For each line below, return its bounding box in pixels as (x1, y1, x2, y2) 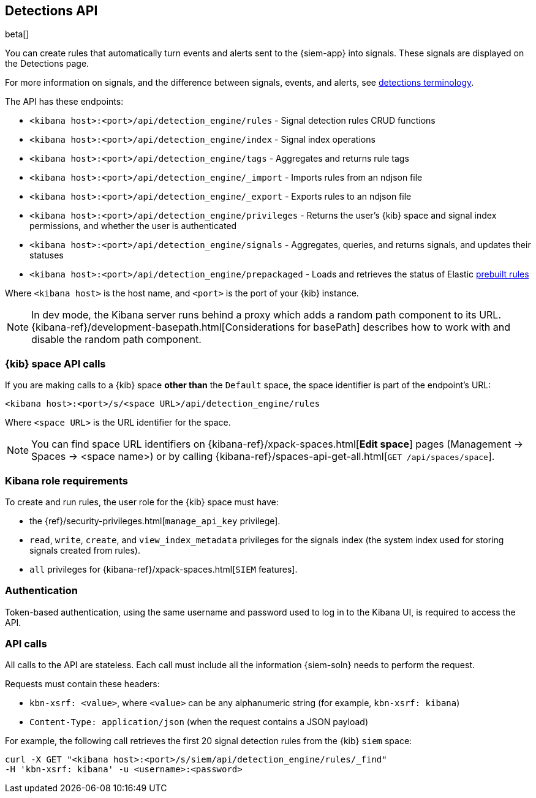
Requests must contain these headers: (5, 679, 160, 690)
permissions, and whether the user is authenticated (29, 220, 237, 231)
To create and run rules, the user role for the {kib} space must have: (5, 496, 279, 507)
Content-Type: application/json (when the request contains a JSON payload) (29, 717, 368, 728)
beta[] (5, 29, 29, 40)
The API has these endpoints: (5, 96, 124, 107)
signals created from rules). (29, 544, 140, 555)
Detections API (5, 3, 98, 18)
